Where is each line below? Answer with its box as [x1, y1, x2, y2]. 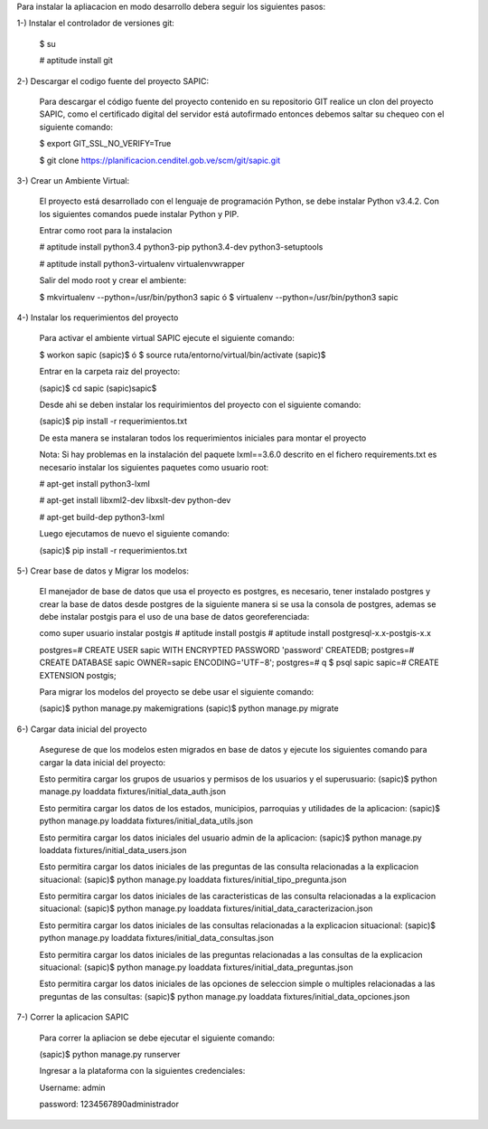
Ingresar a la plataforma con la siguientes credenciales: [39, 1066, 246, 1077]
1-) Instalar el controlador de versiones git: [16, 18, 175, 29]
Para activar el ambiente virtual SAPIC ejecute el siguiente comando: [39, 333, 296, 344]
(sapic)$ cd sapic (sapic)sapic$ [39, 383, 157, 394]
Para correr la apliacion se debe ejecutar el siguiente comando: [39, 1032, 276, 1043]
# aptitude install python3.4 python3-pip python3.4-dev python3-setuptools [39, 242, 324, 252]
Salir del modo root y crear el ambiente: [39, 275, 187, 286]
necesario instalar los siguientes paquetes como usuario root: [39, 461, 269, 472]
